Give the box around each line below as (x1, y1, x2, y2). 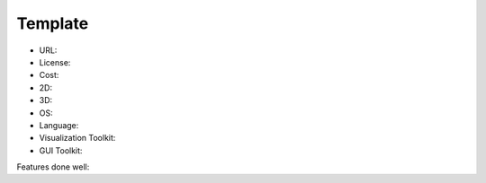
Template (16, 13, 89, 33)
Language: (39, 119, 79, 130)
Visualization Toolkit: (39, 133, 116, 144)
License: (39, 57, 71, 67)
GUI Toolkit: (39, 144, 83, 156)
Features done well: (16, 161, 90, 172)
